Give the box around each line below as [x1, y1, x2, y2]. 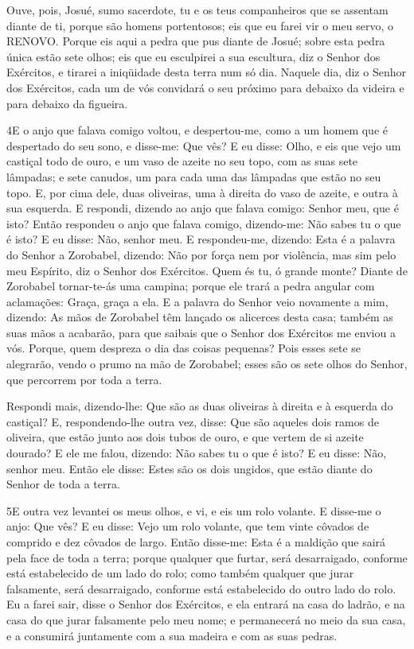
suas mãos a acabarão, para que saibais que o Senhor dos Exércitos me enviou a [6, 324, 396, 340]
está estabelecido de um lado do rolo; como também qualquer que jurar [6, 565, 354, 581]
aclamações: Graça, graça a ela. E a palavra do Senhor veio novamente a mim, [6, 293, 389, 309]
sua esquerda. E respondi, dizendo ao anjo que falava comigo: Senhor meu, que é [6, 200, 399, 216]
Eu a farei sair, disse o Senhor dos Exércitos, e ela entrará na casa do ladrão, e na [6, 596, 405, 612]
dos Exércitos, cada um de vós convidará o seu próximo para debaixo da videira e [6, 79, 404, 95]
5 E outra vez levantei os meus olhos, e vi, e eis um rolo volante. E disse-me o [6, 502, 381, 519]
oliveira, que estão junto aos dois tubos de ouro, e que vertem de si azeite [6, 429, 364, 445]
